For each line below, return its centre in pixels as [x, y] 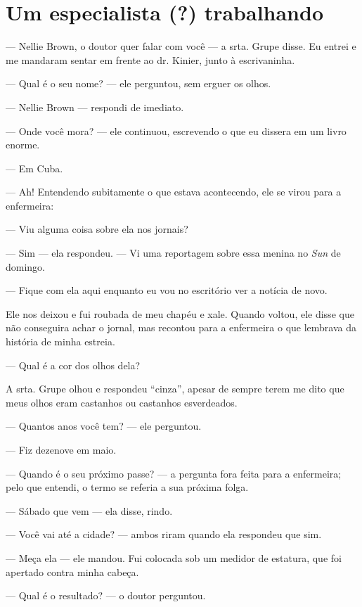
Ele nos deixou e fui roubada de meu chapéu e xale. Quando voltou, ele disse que [180, 313]
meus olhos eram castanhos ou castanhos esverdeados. [122, 402]
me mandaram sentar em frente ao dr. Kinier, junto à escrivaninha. [150, 59]
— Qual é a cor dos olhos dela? [73, 365]
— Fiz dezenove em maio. [61, 449]
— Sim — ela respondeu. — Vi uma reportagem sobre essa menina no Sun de [173, 253]
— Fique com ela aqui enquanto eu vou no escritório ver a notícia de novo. [167, 290]
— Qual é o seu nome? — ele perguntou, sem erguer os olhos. [138, 83]
